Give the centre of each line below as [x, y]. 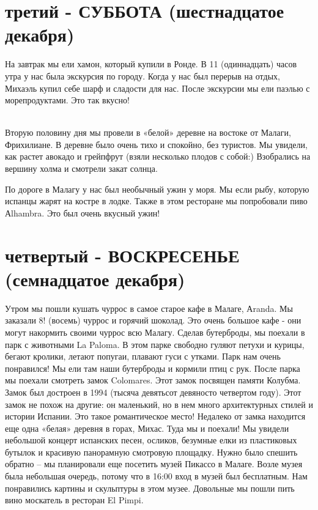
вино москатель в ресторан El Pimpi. [74, 500]
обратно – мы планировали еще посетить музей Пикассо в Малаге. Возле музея [154, 464]
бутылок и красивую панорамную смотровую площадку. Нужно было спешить [151, 452]
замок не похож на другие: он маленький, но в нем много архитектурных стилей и [159, 404]
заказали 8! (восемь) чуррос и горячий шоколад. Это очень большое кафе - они [153, 320]
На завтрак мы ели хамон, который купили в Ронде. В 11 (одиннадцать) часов [151, 64]
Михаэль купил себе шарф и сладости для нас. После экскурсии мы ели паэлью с [157, 88]
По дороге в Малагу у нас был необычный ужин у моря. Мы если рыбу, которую [157, 189]
